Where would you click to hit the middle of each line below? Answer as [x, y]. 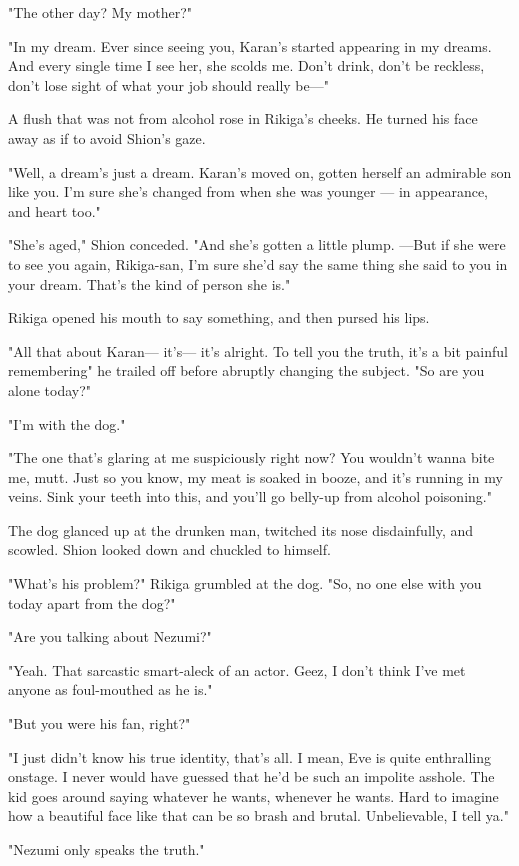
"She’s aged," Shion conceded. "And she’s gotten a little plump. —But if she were [257, 244]
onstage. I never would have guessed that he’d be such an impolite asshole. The [251, 776]
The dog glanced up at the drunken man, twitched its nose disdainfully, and [241, 529]
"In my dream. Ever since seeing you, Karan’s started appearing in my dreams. [250, 45]
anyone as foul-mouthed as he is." [110, 689]
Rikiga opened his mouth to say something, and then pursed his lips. [219, 317]
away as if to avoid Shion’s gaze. [107, 137]
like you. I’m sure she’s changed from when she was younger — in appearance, [248, 191]
